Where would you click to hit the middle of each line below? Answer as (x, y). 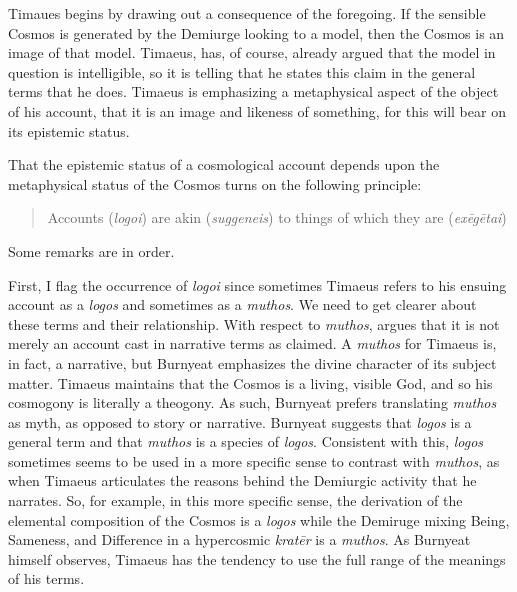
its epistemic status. (69, 130)
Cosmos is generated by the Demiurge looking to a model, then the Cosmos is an (256, 32)
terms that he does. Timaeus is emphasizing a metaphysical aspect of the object (253, 91)
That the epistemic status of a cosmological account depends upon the (224, 164)
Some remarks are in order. (91, 250)
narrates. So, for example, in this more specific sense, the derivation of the (235, 500)
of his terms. (46, 578)
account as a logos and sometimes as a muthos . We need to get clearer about (242, 304)
